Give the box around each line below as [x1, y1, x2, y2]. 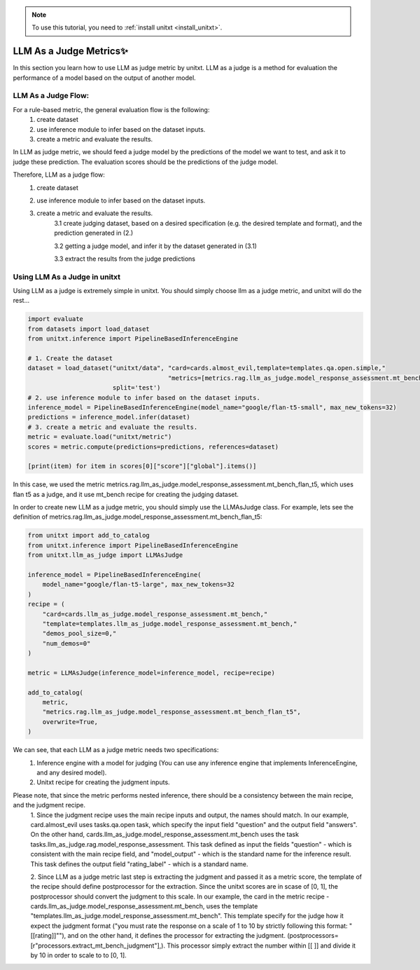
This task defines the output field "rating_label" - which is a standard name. [30, 859, 248, 868]
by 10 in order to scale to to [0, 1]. [30, 951, 127, 959]
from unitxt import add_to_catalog [27, 531, 150, 540]
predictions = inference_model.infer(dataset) [27, 414, 190, 421]
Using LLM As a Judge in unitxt [13, 272, 121, 282]
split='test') [112, 384, 161, 392]
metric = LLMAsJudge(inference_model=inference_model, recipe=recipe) [27, 669, 276, 676]
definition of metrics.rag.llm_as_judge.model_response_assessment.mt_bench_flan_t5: [13, 512, 262, 521]
